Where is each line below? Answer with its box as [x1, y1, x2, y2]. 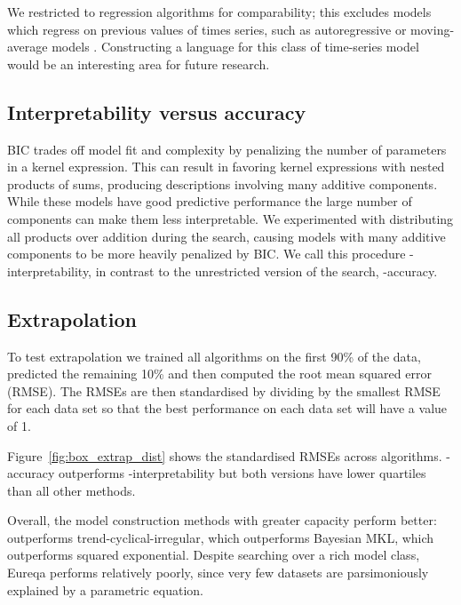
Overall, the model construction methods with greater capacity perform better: [7, 511, 437, 529]
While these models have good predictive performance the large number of [7, 192, 412, 211]
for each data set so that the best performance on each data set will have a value [7, 399, 448, 418]
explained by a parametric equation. [7, 580, 203, 599]
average [7, 37, 48, 56]
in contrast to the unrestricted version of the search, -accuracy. [95, 261, 438, 280]
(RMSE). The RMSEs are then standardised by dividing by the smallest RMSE [7, 381, 441, 400]
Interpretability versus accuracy [7, 98, 306, 125]
